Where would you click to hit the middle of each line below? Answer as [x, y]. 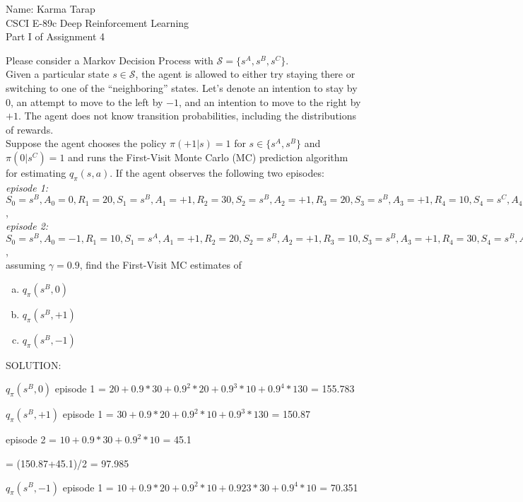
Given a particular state [58, 74]
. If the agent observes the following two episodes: [217, 172]
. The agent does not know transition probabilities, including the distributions [187, 116]
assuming [26, 265]
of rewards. [30, 129]
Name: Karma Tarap [51, 8]
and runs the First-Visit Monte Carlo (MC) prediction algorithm [208, 157]
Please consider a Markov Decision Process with [110, 60]
